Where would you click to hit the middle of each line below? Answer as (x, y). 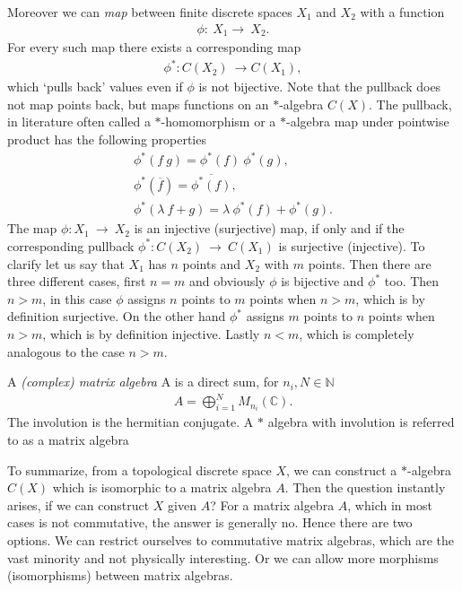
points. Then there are (370, 263)
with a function (402, 12)
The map (32, 228)
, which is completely (357, 333)
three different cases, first (77, 281)
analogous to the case (66, 351)
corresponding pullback (71, 245)
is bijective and (323, 281)
